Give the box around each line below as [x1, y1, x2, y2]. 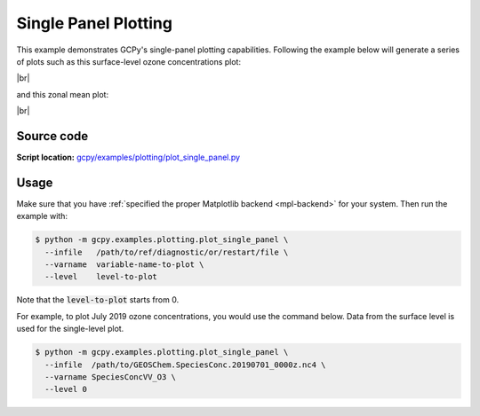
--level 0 [44, 384, 88, 395]
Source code [16, 129, 89, 144]
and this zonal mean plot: [16, 89, 109, 99]
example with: [16, 211, 68, 222]
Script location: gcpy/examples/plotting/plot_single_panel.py [16, 152, 240, 163]
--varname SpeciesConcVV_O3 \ [44, 373, 177, 381]
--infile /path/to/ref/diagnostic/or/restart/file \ [44, 247, 289, 257]
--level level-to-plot [44, 271, 157, 282]
